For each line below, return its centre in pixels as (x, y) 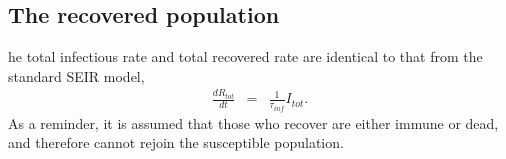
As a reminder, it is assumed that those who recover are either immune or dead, (253, 122)
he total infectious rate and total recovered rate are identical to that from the (245, 56)
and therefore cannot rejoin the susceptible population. (176, 142)
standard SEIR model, (76, 75)
